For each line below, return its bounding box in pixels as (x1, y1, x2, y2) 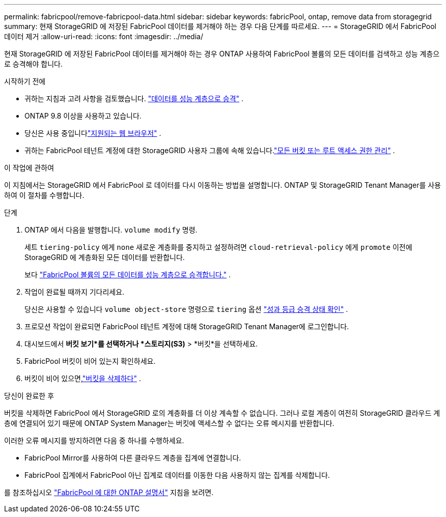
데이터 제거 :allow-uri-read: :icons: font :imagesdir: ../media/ (4, 32, 203, 41)
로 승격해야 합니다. (4, 60, 63, 68)
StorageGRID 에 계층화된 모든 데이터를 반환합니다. (24, 253, 185, 262)
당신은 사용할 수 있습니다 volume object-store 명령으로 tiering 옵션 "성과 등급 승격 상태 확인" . (24, 305, 348, 313)
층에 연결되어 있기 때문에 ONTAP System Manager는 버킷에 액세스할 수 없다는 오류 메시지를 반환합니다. (4, 419, 334, 427)
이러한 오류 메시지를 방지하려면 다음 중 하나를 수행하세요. (4, 436, 184, 445)
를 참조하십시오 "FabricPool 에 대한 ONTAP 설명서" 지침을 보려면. (4, 488, 214, 497)
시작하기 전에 (4, 77, 46, 85)
